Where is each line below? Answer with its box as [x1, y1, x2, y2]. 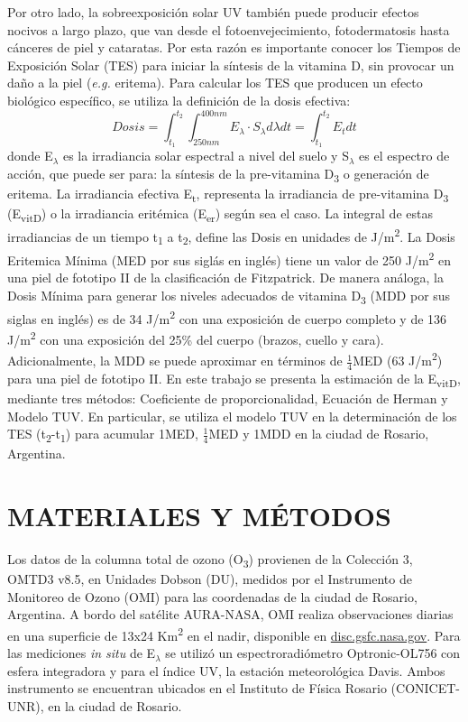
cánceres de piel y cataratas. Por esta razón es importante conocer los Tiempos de [7, 38, 461, 57]
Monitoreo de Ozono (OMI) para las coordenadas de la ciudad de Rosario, [7, 587, 418, 606]
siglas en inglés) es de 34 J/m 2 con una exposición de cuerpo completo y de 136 [7, 306, 447, 328]
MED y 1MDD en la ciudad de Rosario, [208, 424, 429, 443]
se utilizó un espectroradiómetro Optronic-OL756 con [165, 643, 461, 662]
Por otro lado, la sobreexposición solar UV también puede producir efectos [7, 3, 419, 21]
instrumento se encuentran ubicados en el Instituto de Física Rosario [7, 679, 387, 698]
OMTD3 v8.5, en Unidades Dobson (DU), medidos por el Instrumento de [7, 569, 412, 588]
